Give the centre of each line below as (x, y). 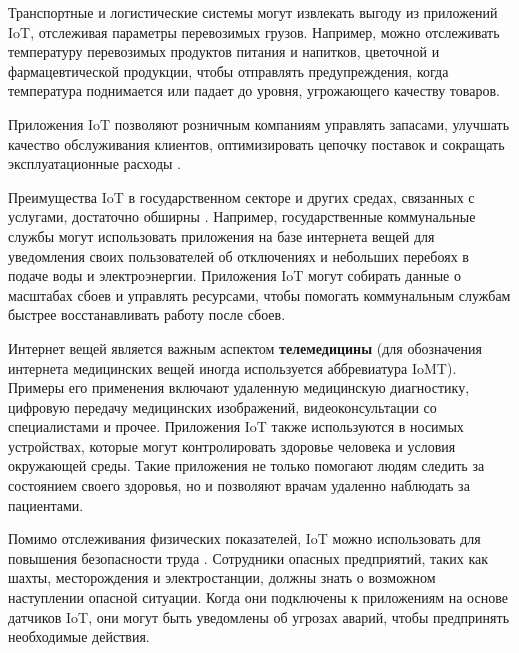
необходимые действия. (79, 636)
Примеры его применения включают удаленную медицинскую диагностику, (239, 387)
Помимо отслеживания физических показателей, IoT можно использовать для (244, 538)
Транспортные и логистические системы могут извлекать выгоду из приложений (253, 12)
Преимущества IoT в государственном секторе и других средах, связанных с (241, 196)
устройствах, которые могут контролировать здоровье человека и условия (232, 445)
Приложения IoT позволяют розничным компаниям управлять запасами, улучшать (259, 123)
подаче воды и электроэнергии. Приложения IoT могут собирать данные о (234, 275)
